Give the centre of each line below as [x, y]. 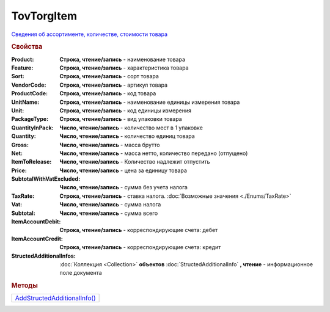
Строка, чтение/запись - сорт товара [109, 76]
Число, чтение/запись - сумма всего [109, 213]
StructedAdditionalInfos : [43, 256]
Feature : [22, 68]
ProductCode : [30, 93]
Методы [24, 286]
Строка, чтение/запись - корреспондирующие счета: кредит [140, 247]
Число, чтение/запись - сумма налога [110, 205]
